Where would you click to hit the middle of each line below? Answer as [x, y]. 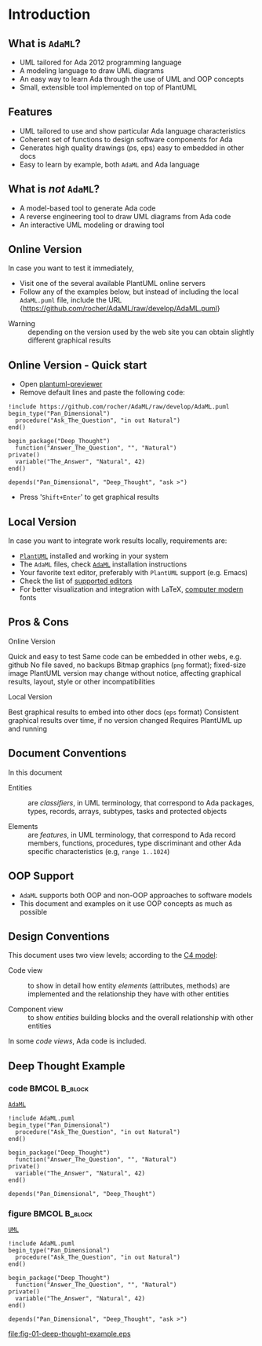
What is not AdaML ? [54, 189]
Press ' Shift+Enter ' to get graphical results [89, 497]
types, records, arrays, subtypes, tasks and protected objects [127, 811]
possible [33, 911]
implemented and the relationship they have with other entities [129, 994]
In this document [35, 772]
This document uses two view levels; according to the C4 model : [113, 955]
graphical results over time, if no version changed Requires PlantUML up [125, 720]
